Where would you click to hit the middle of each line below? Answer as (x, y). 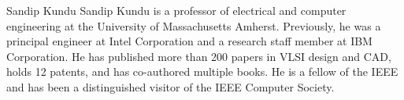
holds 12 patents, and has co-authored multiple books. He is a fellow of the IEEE (202, 71)
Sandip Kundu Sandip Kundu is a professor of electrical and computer (176, 10)
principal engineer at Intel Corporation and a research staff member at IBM (189, 41)
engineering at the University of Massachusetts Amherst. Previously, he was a (194, 25)
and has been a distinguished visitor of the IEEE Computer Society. (170, 86)
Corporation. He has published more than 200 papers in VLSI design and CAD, (199, 56)
